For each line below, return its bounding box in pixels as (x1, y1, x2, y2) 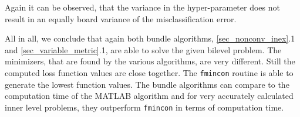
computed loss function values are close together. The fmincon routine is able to (5, 66, 294, 78)
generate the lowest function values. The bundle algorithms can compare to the (5, 78, 289, 90)
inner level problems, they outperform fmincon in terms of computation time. (5, 101, 284, 113)
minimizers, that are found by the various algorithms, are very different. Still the (5, 55, 295, 67)
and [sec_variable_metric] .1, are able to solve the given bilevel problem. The (5, 43, 282, 56)
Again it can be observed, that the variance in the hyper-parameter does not (5, 1, 280, 13)
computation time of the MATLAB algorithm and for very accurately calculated (5, 90, 294, 102)
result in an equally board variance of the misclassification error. (5, 12, 237, 25)
